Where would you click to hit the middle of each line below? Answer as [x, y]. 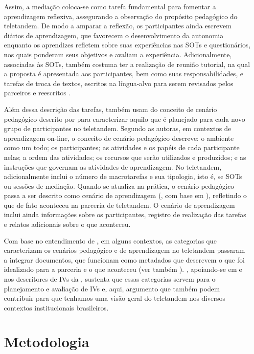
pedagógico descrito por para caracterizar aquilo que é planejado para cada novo [125, 119]
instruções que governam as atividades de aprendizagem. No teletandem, [113, 166]
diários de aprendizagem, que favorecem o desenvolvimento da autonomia [114, 35]
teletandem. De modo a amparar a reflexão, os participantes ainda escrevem [118, 26]
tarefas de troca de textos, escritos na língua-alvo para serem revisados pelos [119, 83]
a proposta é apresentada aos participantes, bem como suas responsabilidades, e [124, 74]
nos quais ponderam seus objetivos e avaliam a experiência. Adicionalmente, [118, 54]
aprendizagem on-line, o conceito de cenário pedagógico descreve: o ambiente [119, 138]
